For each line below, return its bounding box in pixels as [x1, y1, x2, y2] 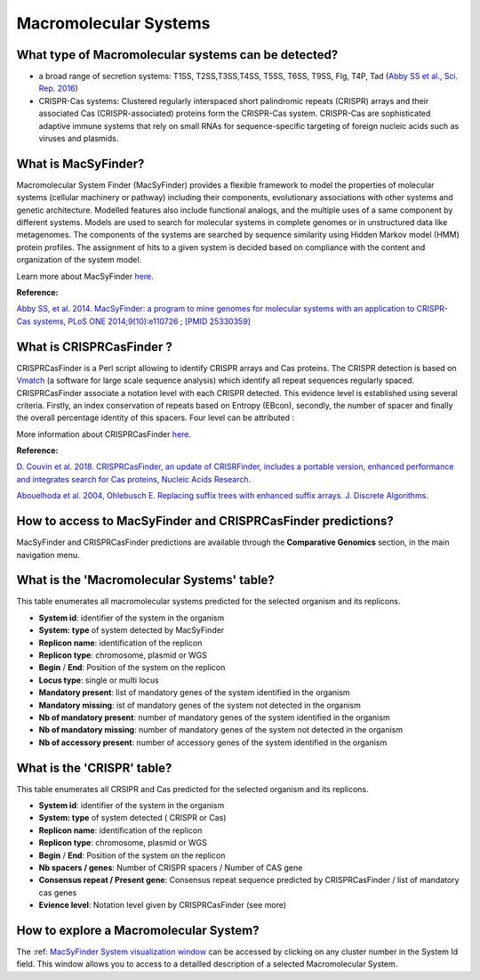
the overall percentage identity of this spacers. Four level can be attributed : [16, 412, 295, 423]
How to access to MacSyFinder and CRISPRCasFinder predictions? [16, 514, 395, 529]
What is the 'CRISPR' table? [16, 760, 172, 775]
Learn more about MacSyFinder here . [16, 271, 155, 281]
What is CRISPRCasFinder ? [16, 339, 173, 354]
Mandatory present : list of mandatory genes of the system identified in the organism [38, 687, 350, 698]
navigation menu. [16, 549, 80, 560]
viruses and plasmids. [38, 134, 119, 144]
